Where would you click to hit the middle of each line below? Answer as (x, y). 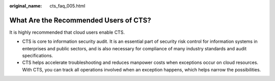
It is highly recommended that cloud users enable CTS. (67, 32)
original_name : (26, 6)
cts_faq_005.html (67, 6)
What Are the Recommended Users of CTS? (80, 20)
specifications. (38, 56)
